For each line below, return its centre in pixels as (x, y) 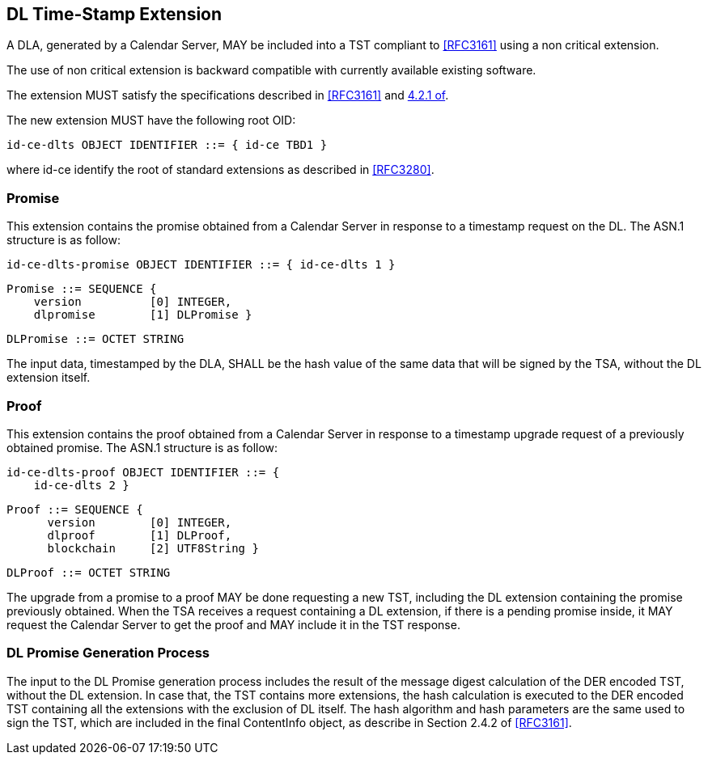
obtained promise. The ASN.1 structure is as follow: (142, 447)
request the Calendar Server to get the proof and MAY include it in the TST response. (233, 624)
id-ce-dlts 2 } (81, 485)
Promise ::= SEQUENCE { (82, 289)
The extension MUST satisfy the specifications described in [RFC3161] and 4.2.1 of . (228, 95)
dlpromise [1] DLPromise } (143, 315)
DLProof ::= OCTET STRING (89, 572)
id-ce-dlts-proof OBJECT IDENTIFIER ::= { (143, 472)
